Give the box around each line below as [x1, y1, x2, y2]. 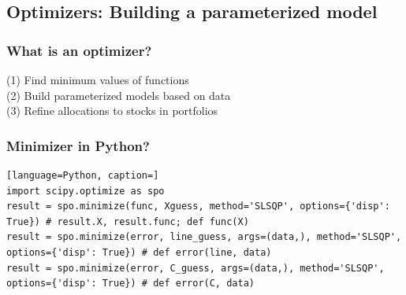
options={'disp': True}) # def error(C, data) [6, 278, 255, 289]
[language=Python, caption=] [6, 170, 159, 181]
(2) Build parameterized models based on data [6, 87, 231, 103]
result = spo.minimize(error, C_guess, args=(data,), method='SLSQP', [6, 262, 385, 274]
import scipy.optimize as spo [6, 185, 165, 197]
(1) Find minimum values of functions [6, 72, 189, 87]
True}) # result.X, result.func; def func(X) [6, 216, 249, 227]
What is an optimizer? [6, 40, 152, 60]
